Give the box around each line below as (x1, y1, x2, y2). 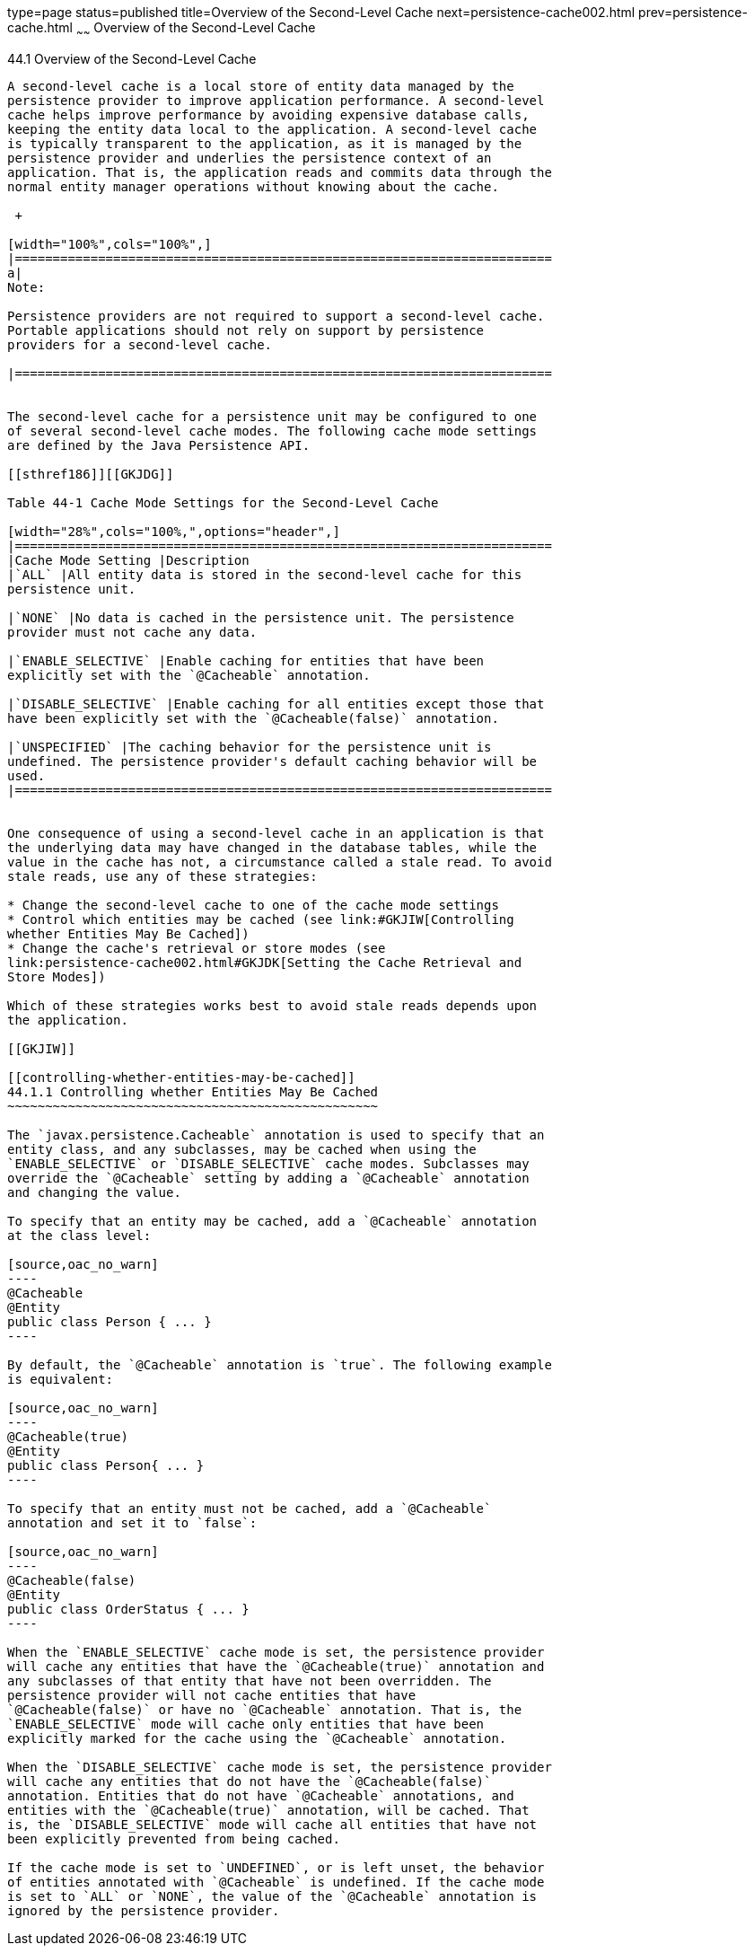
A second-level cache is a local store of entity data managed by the (7, 78, 514, 93)
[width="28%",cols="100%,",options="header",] (7, 523, 340, 539)
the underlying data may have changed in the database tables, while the (7, 840, 538, 855)
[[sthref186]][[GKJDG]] (7, 466, 174, 481)
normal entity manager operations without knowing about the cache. (7, 179, 499, 194)
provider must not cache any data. (7, 624, 258, 639)
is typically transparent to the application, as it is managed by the (7, 136, 522, 151)
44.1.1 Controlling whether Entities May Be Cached (7, 1084, 379, 1099)
